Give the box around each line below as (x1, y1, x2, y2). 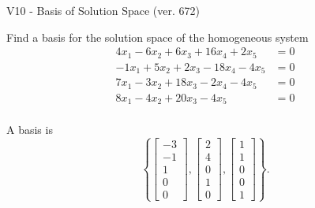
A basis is (6, 121, 53, 138)
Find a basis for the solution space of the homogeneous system (6, 28, 309, 45)
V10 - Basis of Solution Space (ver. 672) (6, 2, 200, 18)
